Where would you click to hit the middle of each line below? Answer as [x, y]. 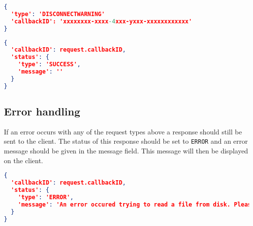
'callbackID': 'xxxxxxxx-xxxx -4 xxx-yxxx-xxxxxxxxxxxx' [101, 21]
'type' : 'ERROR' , [46, 197]
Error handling [42, 111]
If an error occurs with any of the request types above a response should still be [123, 131]
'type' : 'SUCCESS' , [49, 65]
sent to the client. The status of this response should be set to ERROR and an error [126, 141]
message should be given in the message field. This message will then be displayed [126, 151]
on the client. [24, 160]
